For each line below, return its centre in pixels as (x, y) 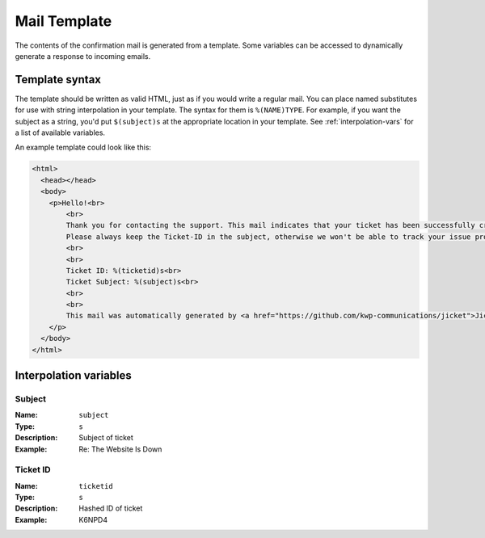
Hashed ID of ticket (111, 508)
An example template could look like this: (83, 147)
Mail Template (63, 21)
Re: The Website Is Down (120, 449)
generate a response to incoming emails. (83, 56)
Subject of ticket (106, 438)
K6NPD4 (93, 519)
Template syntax (58, 80)
